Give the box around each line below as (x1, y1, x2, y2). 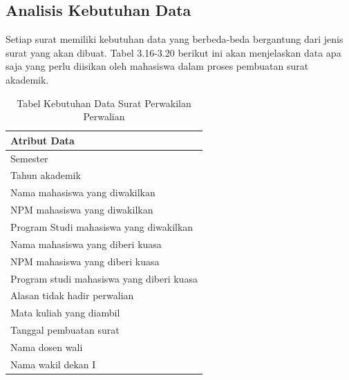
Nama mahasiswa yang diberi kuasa (10, 236, 162, 251)
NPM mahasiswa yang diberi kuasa (10, 254, 160, 268)
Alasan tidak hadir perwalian (10, 288, 134, 303)
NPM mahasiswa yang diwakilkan (10, 202, 153, 217)
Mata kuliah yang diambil (10, 305, 120, 320)
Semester (10, 151, 48, 165)
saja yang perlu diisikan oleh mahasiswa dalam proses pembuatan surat (6, 59, 309, 73)
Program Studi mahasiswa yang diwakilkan (10, 219, 194, 234)
